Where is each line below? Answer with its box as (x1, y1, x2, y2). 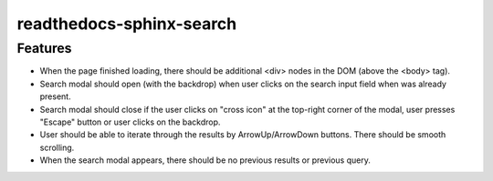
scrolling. (39, 142, 75, 153)
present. (39, 91, 72, 102)
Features (16, 40, 72, 56)
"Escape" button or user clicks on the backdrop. (39, 116, 221, 127)
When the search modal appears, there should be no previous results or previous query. (39, 155, 372, 166)
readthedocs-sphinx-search (16, 14, 237, 34)
